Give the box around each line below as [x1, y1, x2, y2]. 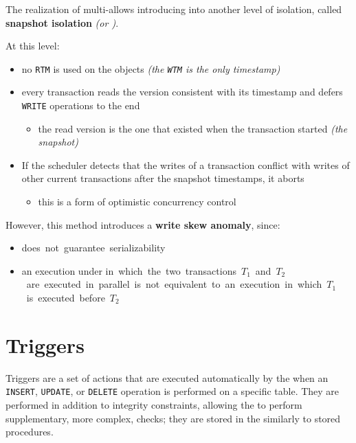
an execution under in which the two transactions [21, 263, 236, 277]
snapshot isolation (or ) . [5, 15, 119, 30]
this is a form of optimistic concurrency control [38, 194, 236, 209]
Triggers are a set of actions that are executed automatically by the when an [5, 370, 329, 385]
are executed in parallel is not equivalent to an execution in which [26, 277, 322, 291]
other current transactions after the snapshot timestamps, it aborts [21, 171, 304, 185]
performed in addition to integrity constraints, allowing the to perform [5, 398, 302, 411]
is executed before [26, 291, 105, 305]
